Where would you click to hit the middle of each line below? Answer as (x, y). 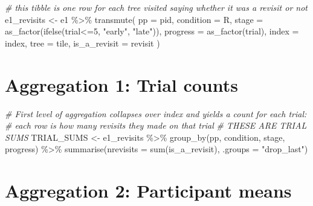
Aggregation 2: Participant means (148, 191)
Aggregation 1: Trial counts (121, 84)
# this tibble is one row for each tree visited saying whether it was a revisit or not (156, 7)
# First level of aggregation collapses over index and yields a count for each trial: (156, 113)
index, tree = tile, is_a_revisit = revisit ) (82, 43)
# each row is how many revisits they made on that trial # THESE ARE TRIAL (156, 125)
